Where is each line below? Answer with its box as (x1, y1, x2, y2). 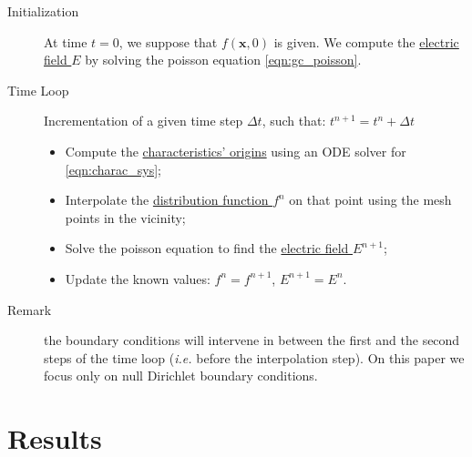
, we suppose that (118, 32, 218, 51)
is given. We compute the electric (273, 32, 459, 51)
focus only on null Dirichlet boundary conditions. (44, 366, 318, 385)
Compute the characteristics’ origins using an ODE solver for (65, 141, 406, 160)
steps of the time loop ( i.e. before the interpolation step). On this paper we (44, 348, 465, 367)
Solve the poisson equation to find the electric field (65, 239, 349, 258)
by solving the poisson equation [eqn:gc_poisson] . (85, 50, 362, 69)
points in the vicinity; (65, 208, 186, 227)
